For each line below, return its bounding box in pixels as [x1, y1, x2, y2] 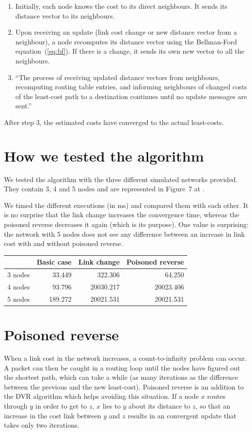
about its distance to [128, 401, 191, 411]
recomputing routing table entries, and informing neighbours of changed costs [15, 82, 247, 92]
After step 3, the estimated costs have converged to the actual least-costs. [4, 117, 224, 127]
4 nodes [7, 282, 30, 291]
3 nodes [7, 269, 30, 280]
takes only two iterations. [4, 420, 79, 430]
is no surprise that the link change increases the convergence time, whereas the [4, 209, 239, 220]
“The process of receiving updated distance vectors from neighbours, [15, 72, 220, 82]
